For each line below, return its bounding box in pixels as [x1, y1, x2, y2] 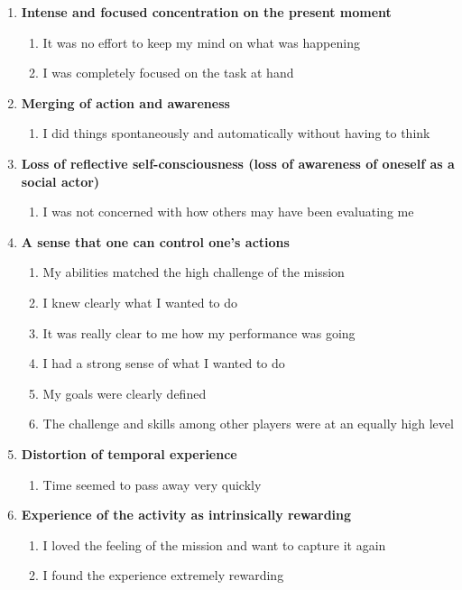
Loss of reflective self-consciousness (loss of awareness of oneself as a [21, 153, 455, 172]
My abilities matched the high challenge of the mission [42, 263, 345, 281]
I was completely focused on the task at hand [42, 63, 294, 82]
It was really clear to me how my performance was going [42, 323, 356, 342]
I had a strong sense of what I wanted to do [42, 354, 285, 373]
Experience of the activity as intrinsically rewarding [21, 505, 352, 524]
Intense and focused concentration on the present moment [21, 3, 392, 21]
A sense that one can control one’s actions [21, 232, 290, 251]
